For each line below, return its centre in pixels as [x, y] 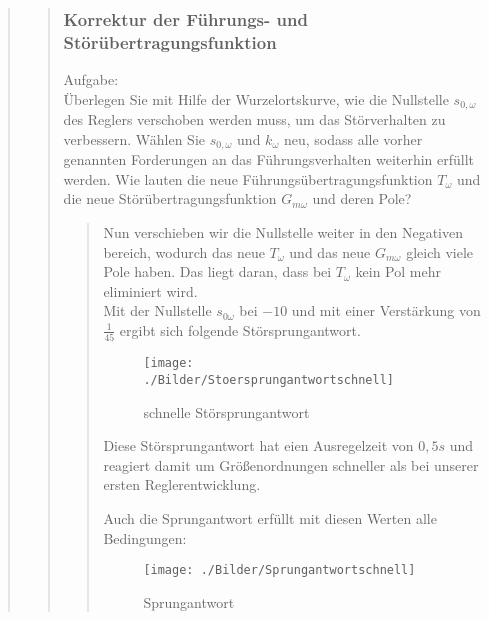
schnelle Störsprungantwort [226, 411]
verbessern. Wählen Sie [134, 138]
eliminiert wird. [150, 290]
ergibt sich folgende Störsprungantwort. [240, 329]
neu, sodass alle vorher [353, 138]
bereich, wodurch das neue [184, 251]
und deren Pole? [362, 198]
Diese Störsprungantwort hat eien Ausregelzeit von [258, 445]
